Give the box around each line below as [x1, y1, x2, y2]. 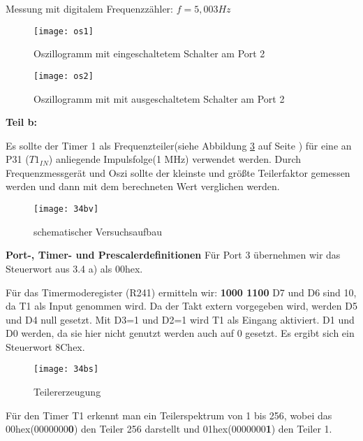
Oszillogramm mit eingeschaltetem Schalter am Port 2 [34, 46, 265, 61]
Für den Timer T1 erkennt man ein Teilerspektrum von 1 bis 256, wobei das [6, 407, 332, 422]
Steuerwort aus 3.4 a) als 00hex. [6, 261, 143, 275]
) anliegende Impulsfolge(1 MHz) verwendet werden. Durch [48, 152, 302, 166]
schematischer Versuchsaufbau [34, 224, 162, 238]
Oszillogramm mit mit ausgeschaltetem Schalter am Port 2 [34, 91, 285, 106]
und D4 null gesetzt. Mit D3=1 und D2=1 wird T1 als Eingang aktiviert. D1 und [6, 312, 355, 326]
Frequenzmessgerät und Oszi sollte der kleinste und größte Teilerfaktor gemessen [6, 165, 350, 180]
